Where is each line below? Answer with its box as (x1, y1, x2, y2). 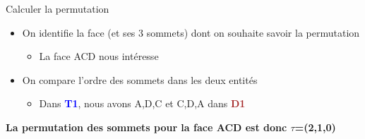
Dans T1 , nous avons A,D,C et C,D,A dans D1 (39, 96, 246, 111)
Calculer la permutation (6, 1, 109, 16)
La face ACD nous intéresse (39, 49, 159, 64)
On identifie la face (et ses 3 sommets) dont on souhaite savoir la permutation (22, 25, 360, 40)
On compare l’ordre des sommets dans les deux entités (22, 72, 258, 87)
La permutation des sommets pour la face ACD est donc (6, 119, 287, 134)
